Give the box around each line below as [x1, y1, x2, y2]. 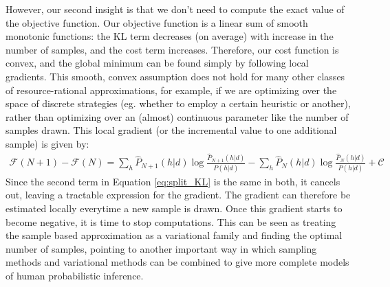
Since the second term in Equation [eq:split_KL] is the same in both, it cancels [6, 174, 340, 188]
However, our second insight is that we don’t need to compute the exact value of [6, 2, 345, 16]
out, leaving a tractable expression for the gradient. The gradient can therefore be [6, 187, 351, 202]
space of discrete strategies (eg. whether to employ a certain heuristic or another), [6, 96, 351, 111]
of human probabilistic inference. [6, 268, 144, 282]
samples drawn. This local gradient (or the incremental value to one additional [6, 123, 337, 137]
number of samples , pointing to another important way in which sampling [6, 241, 317, 255]
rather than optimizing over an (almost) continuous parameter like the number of [6, 109, 349, 124]
